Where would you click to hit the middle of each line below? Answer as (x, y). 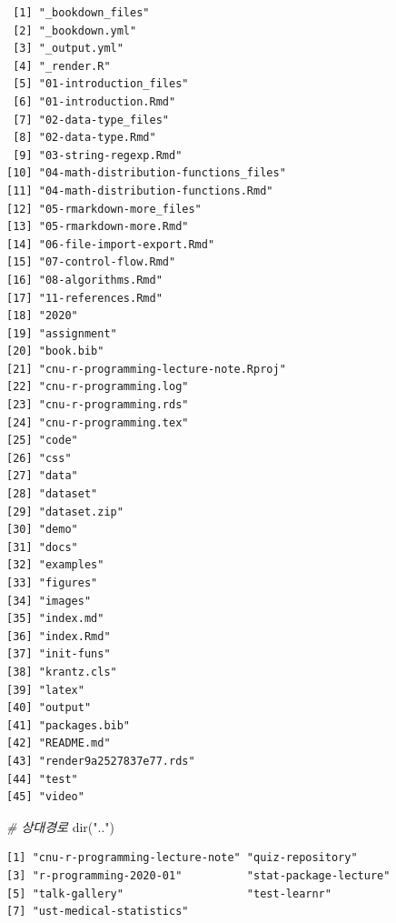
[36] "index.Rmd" (59, 636)
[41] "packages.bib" (69, 725)
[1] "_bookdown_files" (81, 13)
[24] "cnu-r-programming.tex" (98, 422)
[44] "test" (42, 779)
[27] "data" (42, 476)
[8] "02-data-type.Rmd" (84, 138)
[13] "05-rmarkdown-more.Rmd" (98, 227)
